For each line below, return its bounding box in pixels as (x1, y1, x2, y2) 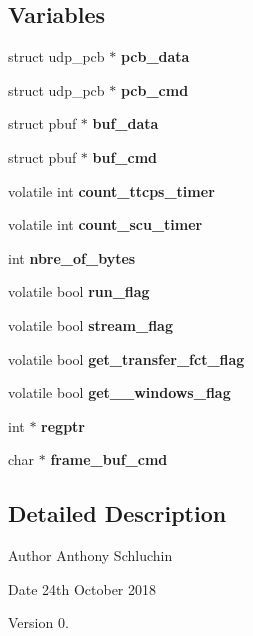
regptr (41, 415, 85, 436)
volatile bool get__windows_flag (8, 382, 231, 403)
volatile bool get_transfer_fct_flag (8, 348, 245, 369)
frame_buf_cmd (50, 449, 168, 470)
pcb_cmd (120, 79, 189, 100)
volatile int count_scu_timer (8, 214, 203, 235)
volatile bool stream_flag (8, 314, 173, 335)
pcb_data (120, 46, 190, 67)
